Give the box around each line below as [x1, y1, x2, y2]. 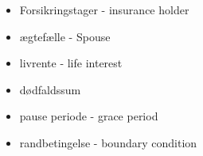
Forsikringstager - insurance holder [19, 2, 189, 17]
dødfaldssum [19, 81, 81, 97]
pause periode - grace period [19, 108, 158, 124]
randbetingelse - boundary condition [19, 134, 197, 150]
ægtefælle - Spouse [19, 28, 111, 44]
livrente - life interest [19, 55, 123, 71]
